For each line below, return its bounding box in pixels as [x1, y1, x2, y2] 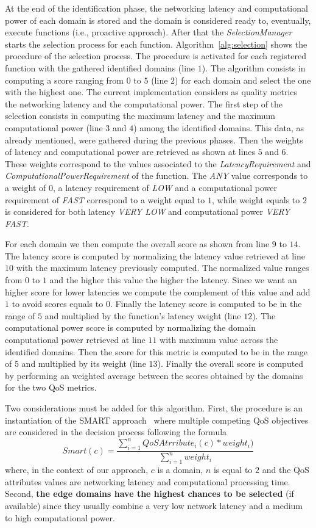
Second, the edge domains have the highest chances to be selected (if [5, 487, 294, 500]
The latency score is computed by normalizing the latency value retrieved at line [5, 249, 305, 262]
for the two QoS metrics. [5, 381, 97, 394]
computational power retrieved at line [5, 333, 146, 346]
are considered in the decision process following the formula [5, 425, 227, 438]
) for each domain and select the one [175, 73, 311, 86]
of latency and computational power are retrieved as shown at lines [5, 145, 256, 158]
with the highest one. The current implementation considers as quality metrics [5, 85, 298, 98]
